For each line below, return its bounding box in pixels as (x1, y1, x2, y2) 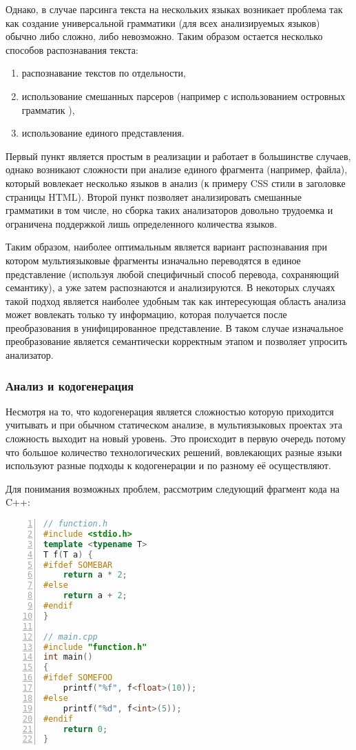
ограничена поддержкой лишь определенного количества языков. (6, 216, 278, 230)
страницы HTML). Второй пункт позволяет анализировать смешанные (6, 189, 302, 204)
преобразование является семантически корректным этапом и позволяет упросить (6, 334, 348, 348)
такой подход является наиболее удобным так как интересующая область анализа (6, 293, 346, 308)
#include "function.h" (43, 642, 147, 652)
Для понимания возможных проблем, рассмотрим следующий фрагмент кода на (6, 481, 340, 495)
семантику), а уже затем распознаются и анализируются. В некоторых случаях (6, 280, 335, 295)
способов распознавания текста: (6, 42, 138, 57)
